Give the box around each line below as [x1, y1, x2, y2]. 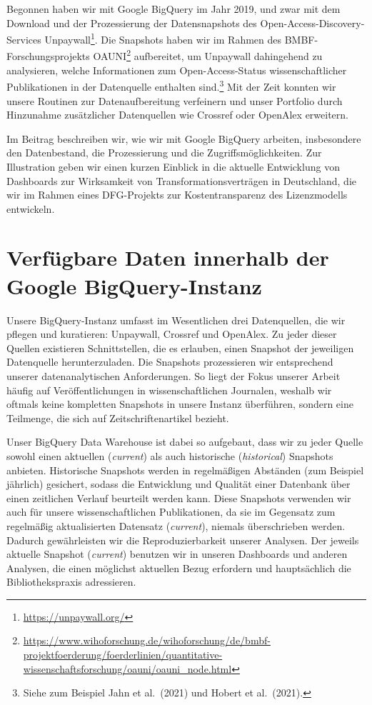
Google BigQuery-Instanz [6, 271, 262, 300]
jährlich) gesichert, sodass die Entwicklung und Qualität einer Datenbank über [6, 476, 351, 491]
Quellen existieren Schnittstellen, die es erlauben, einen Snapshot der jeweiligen [6, 340, 354, 355]
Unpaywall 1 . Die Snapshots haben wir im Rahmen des [44, 30, 282, 46]
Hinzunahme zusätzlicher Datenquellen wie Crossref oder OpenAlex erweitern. [6, 107, 348, 122]
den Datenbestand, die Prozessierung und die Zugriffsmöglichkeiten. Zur [6, 145, 322, 160]
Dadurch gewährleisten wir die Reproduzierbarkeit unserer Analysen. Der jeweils [6, 532, 359, 547]
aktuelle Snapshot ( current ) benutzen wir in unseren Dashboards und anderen [6, 546, 348, 561]
